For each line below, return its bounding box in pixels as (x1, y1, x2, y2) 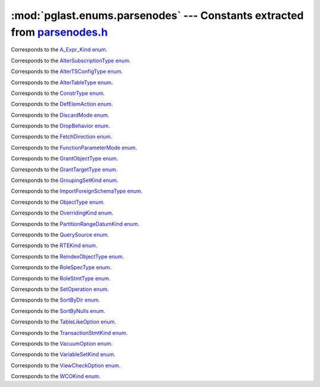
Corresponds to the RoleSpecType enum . (11, 264, 112, 271)
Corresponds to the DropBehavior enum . (11, 122, 110, 130)
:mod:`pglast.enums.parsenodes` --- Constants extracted (11, 9, 304, 22)
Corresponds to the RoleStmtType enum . (11, 274, 111, 282)
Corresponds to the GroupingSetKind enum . (11, 177, 119, 184)
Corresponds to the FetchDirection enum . (11, 133, 113, 140)
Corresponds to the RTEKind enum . (11, 242, 98, 249)
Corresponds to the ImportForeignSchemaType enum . (11, 187, 143, 195)
